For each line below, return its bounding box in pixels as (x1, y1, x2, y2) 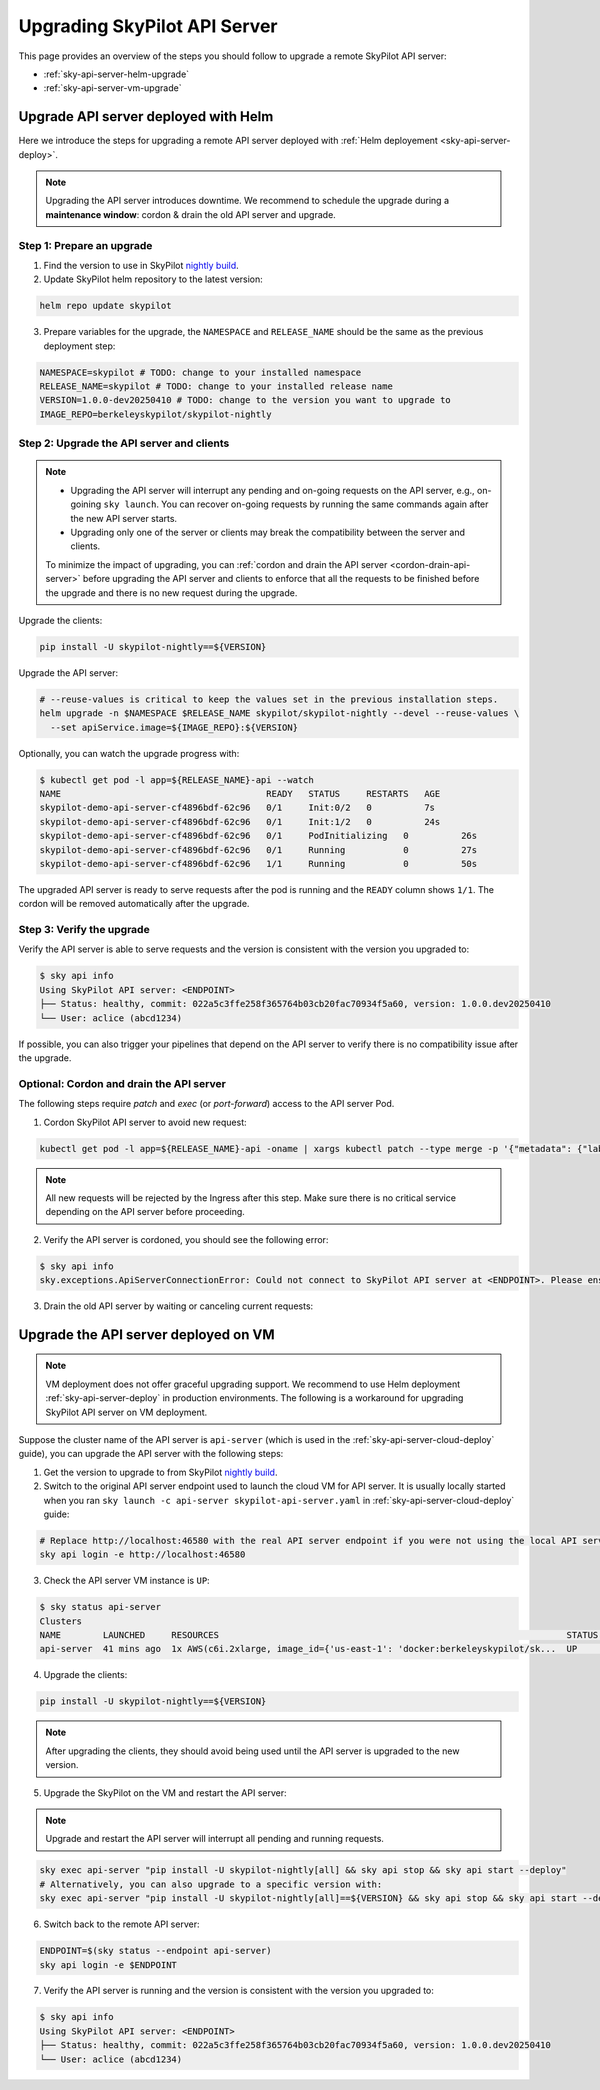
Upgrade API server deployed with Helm (18, 108, 274, 125)
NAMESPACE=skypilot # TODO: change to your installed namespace (39, 366, 362, 378)
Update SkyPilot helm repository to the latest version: (43, 273, 264, 285)
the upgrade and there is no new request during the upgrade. (45, 586, 298, 599)
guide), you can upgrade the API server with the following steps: (18, 1448, 284, 1460)
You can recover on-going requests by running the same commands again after (161, 498, 489, 510)
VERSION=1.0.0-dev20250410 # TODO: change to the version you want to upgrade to (39, 395, 452, 406)
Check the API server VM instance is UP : (43, 1575, 210, 1587)
